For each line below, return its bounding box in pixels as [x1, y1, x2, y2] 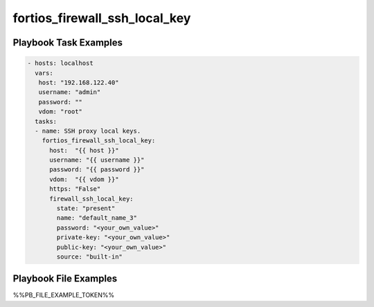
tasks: [35, 118, 57, 125]
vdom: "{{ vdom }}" [49, 175, 119, 183]
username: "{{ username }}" [49, 156, 145, 164]
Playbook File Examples [12, 273, 118, 285]
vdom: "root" [38, 108, 83, 115]
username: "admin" [38, 89, 101, 96]
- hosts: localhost [27, 59, 93, 67]
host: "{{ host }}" [49, 146, 119, 154]
